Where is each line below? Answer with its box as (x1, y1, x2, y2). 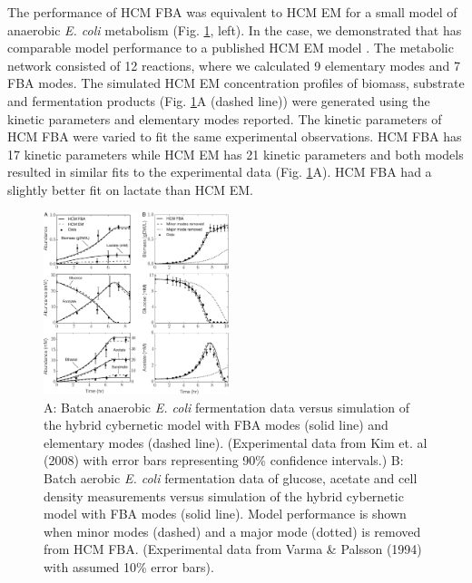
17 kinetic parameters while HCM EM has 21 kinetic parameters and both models (7, 144, 464, 163)
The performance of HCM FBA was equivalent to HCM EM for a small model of (7, 3, 457, 21)
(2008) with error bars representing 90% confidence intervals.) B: (44, 451, 404, 470)
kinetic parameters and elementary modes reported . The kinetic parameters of (7, 109, 442, 128)
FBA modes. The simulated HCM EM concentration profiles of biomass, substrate (7, 73, 465, 92)
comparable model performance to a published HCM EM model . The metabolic (7, 38, 454, 57)
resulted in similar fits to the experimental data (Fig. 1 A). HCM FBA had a (7, 162, 432, 181)
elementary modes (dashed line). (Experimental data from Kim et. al (44, 432, 428, 452)
